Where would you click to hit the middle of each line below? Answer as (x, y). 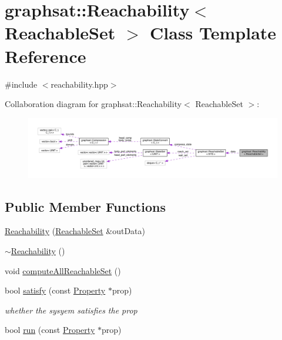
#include (21, 84)
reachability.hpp (79, 84)
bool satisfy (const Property (55, 290)
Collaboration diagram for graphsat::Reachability (93, 104)
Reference (46, 56)
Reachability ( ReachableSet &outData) (75, 231)
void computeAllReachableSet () (63, 270)
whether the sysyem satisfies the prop (71, 310)
